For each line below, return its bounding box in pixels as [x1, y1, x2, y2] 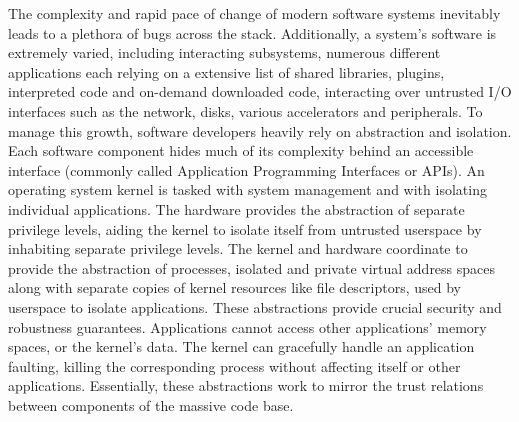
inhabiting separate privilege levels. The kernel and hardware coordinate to [8, 238, 468, 259]
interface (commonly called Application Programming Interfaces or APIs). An [8, 159, 485, 180]
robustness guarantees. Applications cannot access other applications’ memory [8, 316, 487, 337]
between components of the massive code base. [8, 394, 294, 415]
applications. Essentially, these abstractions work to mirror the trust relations [8, 375, 484, 396]
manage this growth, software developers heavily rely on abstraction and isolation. [8, 120, 512, 141]
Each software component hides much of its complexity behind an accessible [8, 140, 474, 161]
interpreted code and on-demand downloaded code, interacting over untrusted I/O [8, 81, 512, 102]
